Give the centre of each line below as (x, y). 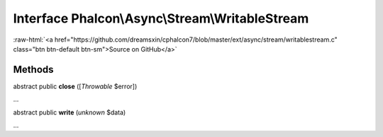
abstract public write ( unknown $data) (70, 112)
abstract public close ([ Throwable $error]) (75, 86)
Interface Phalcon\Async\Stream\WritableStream (161, 18)
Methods (33, 70)
